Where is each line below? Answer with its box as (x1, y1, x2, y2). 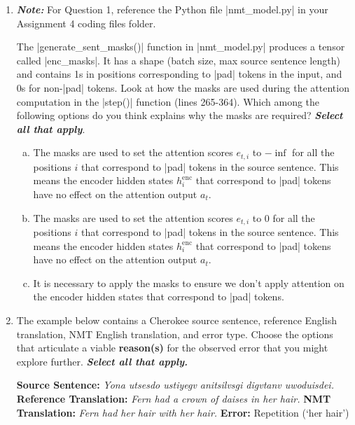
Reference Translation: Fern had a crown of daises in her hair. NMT (16, 391, 331, 405)
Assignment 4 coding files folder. (16, 15, 156, 30)
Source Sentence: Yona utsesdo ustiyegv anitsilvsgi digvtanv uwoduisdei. (16, 377, 334, 392)
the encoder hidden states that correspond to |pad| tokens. (33, 289, 284, 304)
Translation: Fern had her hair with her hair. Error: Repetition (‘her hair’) (16, 405, 349, 419)
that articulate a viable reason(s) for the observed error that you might (16, 340, 328, 355)
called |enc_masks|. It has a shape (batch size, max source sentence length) (16, 53, 340, 67)
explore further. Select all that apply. (16, 354, 188, 368)
